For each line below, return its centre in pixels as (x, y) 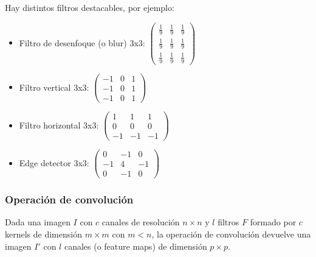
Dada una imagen (38, 222)
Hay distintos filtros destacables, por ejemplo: (90, 7)
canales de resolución (141, 222)
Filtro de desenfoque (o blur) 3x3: (82, 42)
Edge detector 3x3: (54, 162)
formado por (273, 222)
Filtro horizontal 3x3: (59, 125)
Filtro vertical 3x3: (54, 87)
